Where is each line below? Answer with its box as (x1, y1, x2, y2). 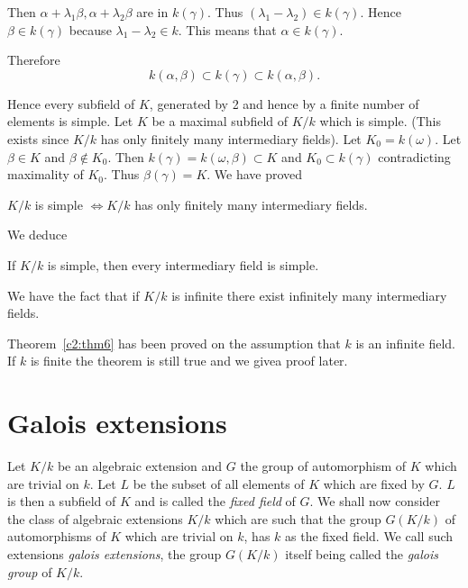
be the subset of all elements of (133, 474, 305, 493)
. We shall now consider (309, 492, 441, 511)
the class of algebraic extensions (7, 509, 183, 528)
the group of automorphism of (240, 457, 407, 475)
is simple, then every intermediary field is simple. (47, 255, 319, 274)
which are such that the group (215, 509, 381, 528)
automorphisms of (7, 527, 106, 546)
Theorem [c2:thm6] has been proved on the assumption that (7, 333, 341, 352)
